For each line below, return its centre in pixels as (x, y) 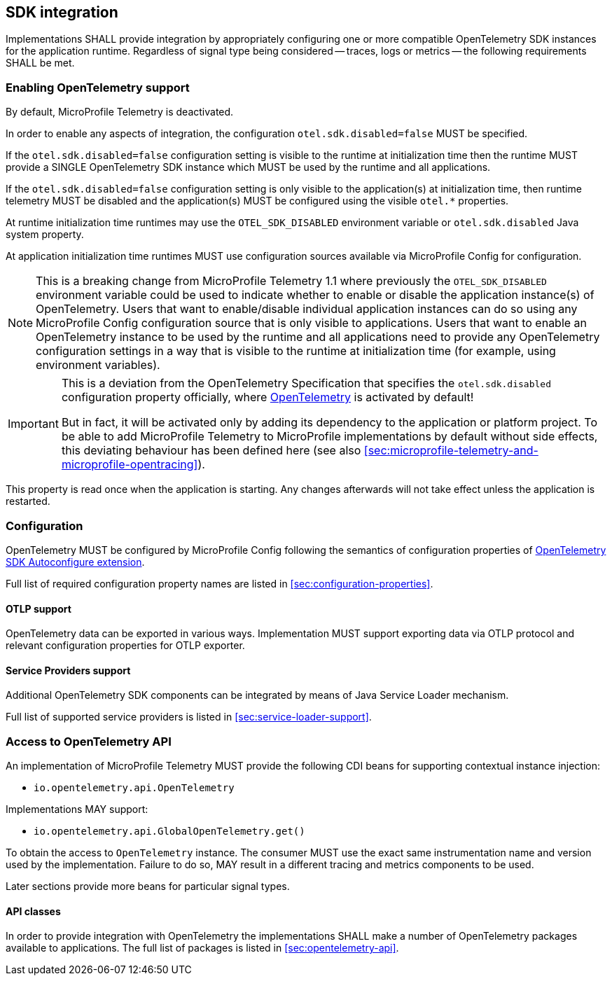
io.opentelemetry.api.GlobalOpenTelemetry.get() (169, 832)
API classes (33, 911)
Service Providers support (68, 670)
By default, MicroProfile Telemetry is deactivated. (120, 112)
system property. (45, 235)
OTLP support (39, 608)
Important (33, 424)
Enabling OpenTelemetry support (98, 87)
